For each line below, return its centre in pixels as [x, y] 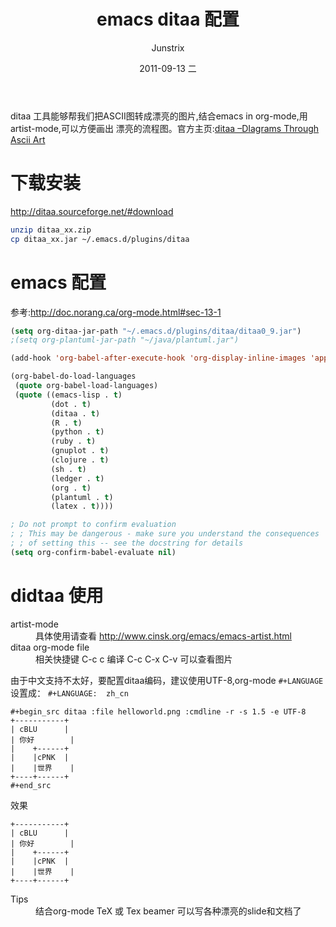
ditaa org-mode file [50, 647]
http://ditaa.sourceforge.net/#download [92, 211]
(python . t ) [77, 432]
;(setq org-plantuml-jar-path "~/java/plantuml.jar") [125, 340]
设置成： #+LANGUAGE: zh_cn [69, 692]
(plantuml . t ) [82, 497]
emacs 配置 [58, 282]
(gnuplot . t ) [80, 451]
